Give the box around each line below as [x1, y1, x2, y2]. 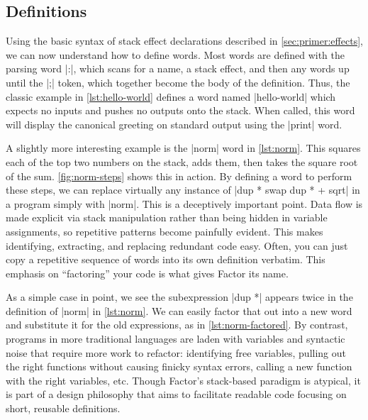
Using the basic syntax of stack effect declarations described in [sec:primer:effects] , [6, 33, 363, 48]
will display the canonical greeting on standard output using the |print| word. [6, 116, 342, 131]
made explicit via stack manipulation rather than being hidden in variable [6, 210, 328, 225]
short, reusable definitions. [6, 401, 121, 416]
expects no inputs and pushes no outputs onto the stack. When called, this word [6, 103, 355, 118]
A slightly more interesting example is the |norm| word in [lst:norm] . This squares [6, 140, 361, 155]
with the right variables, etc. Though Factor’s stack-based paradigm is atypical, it [6, 372, 361, 387]
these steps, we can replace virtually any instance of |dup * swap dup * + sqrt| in [6, 182, 360, 197]
